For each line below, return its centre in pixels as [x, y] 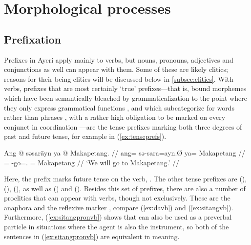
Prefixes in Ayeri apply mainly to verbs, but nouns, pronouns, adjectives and [119, 59]
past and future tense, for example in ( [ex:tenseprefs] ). [85, 136]
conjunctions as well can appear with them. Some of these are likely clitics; [116, 69]
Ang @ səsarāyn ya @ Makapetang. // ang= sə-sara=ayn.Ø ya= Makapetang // [125, 152]
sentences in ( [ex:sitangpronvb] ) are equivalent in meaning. [92, 236]
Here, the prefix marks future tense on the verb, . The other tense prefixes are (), [125, 179]
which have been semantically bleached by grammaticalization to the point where [125, 98]
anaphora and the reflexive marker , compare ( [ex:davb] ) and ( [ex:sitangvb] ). [119, 207]
